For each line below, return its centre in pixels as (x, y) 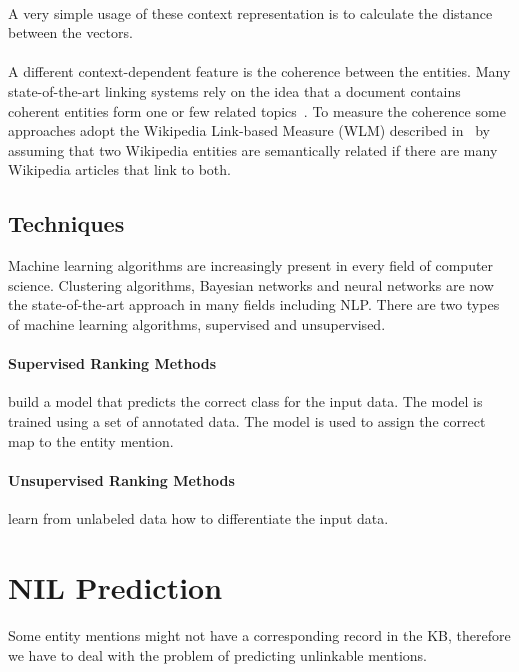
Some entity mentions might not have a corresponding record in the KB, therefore (259, 635)
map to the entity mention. (91, 440)
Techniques (66, 223)
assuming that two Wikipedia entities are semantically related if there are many (253, 149)
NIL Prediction (115, 586)
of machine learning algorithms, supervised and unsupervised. (197, 323)
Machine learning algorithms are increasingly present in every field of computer (251, 265)
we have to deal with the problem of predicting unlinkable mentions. (218, 655)
